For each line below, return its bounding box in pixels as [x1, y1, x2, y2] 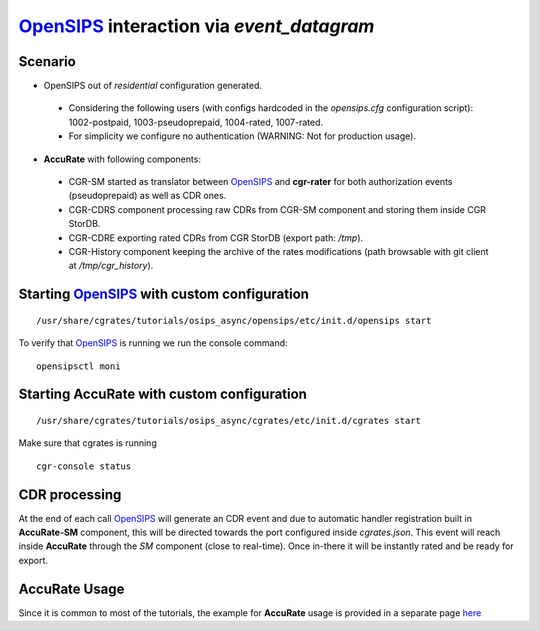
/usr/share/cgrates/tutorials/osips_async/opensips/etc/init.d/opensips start [36, 315, 432, 326]
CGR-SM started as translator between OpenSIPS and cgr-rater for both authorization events [68, 176, 453, 188]
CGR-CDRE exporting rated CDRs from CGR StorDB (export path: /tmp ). [68, 231, 364, 244]
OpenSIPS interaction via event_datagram [18, 15, 375, 37]
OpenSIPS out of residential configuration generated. [43, 80, 263, 92]
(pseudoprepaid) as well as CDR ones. [68, 190, 227, 202]
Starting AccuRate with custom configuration [18, 386, 307, 403]
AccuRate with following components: [43, 153, 202, 165]
